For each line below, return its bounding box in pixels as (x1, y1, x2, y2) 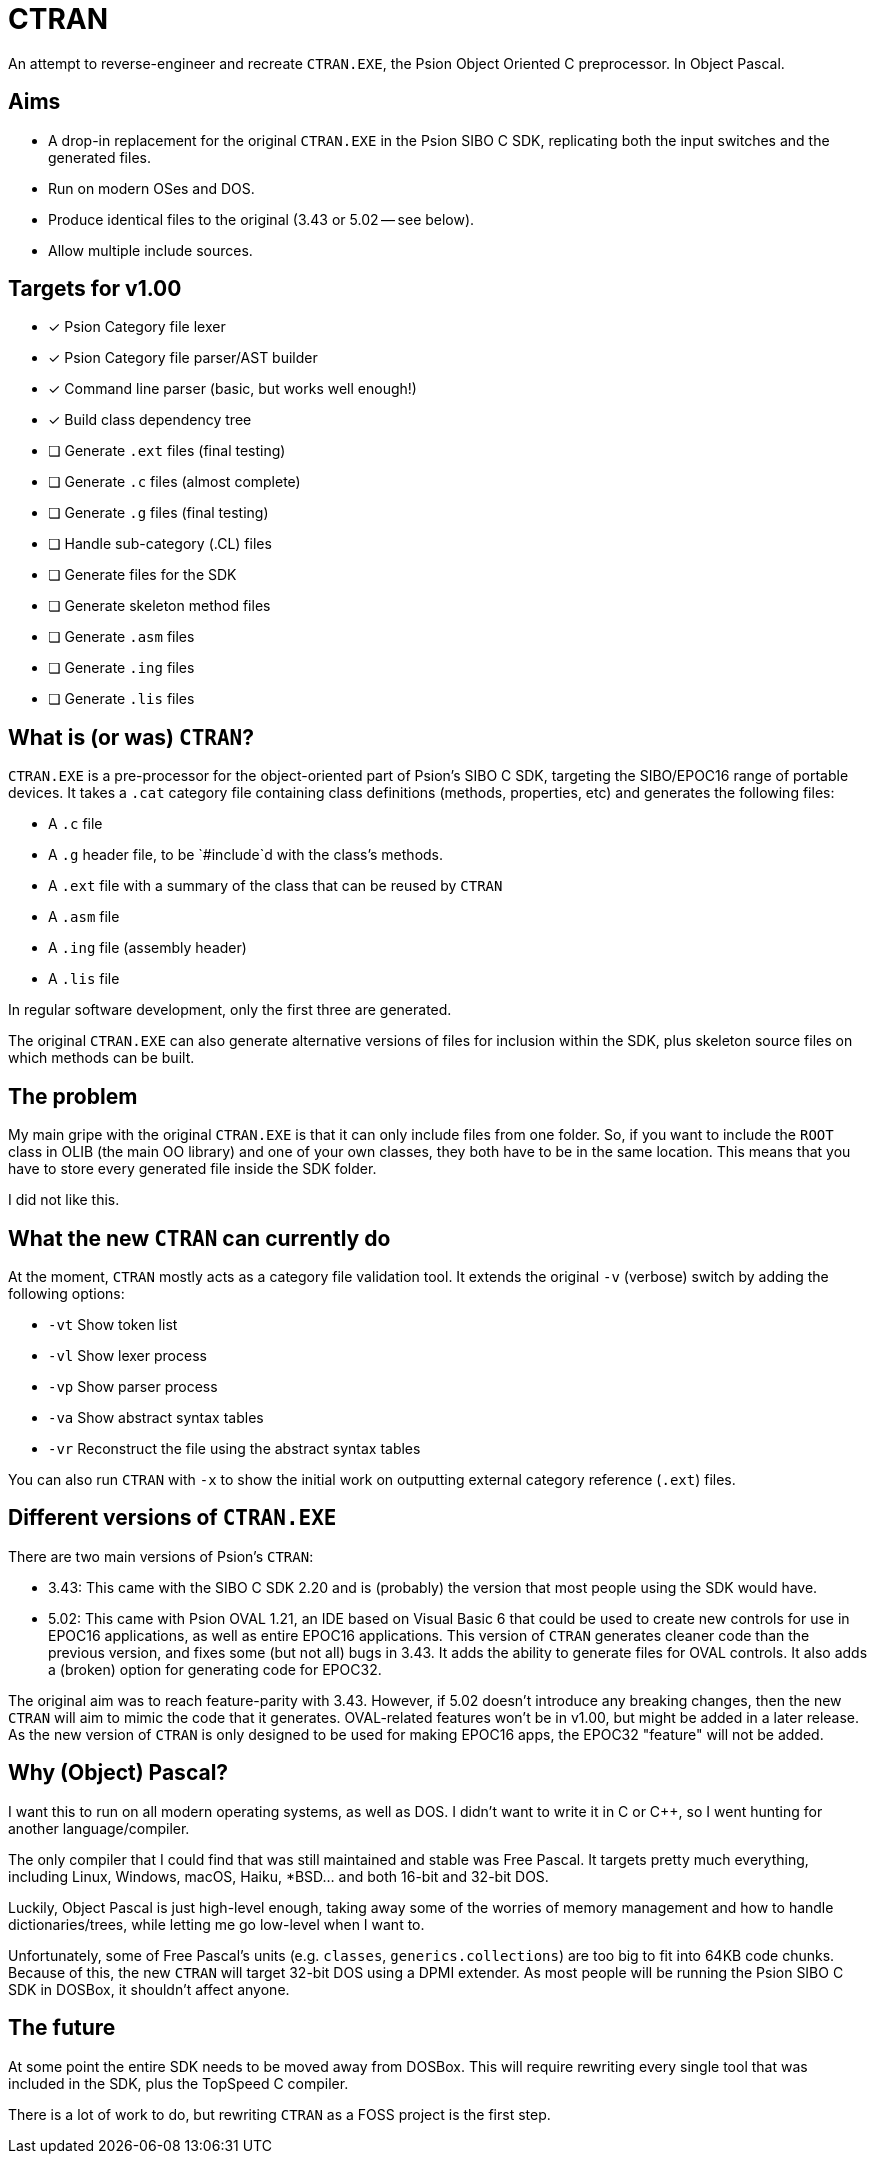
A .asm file (48, 908, 120, 926)
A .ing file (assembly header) (48, 939, 247, 957)
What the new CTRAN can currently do (8, 1225, 391, 1251)
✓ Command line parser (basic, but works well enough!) (48, 380, 417, 398)
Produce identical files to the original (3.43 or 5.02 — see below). (48, 210, 475, 228)
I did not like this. (8, 1191, 120, 1209)
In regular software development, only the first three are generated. (8, 1001, 452, 1019)
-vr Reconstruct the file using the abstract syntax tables (48, 1439, 421, 1457)
